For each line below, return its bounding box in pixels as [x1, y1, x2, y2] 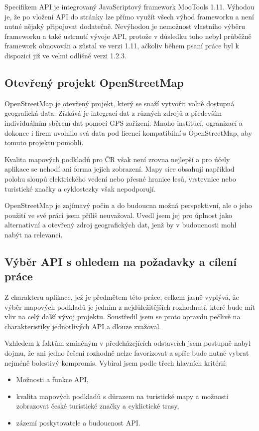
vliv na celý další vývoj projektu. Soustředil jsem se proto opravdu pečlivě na [4, 311, 241, 322]
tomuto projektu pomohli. [4, 137, 84, 148]
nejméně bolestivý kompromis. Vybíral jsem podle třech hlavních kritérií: [4, 357, 227, 368]
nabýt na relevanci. [4, 229, 63, 239]
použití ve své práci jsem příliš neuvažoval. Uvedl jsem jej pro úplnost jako [4, 210, 233, 220]
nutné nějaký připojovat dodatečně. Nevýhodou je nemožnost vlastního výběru [4, 21, 245, 31]
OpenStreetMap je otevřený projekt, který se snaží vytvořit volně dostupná [4, 98, 235, 108]
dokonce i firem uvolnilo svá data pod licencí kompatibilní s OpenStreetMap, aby [4, 127, 252, 138]
